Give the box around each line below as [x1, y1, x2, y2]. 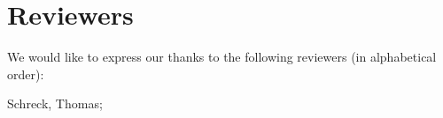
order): [7, 64, 44, 83]
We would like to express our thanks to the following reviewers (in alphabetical [7, 48, 437, 66]
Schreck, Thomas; [7, 94, 103, 113]
